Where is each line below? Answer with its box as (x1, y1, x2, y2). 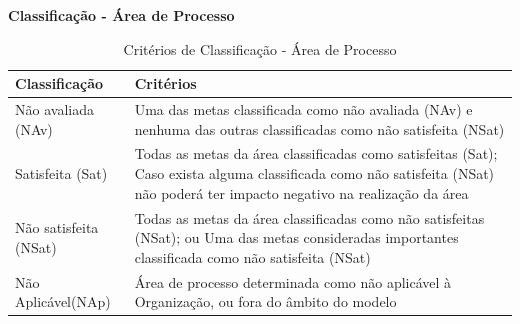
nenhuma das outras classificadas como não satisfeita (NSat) (134, 118, 505, 139)
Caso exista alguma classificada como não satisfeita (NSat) (134, 163, 495, 184)
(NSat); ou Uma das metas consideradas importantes (134, 227, 459, 248)
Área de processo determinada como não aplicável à (134, 271, 452, 292)
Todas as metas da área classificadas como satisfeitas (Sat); (134, 143, 498, 164)
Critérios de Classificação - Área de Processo (123, 38, 397, 59)
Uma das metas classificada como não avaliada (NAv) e (134, 99, 473, 120)
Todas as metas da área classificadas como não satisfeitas (134, 207, 485, 228)
